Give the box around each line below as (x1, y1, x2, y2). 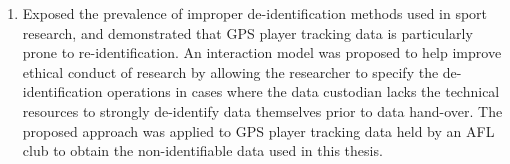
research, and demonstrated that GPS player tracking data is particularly (22, 22, 473, 43)
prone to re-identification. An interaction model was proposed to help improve (22, 42, 502, 63)
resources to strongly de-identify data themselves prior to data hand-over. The (22, 100, 503, 121)
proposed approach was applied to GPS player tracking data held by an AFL (22, 120, 495, 141)
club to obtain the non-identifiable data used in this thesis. (22, 140, 383, 161)
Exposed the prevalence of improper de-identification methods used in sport (22, 3, 488, 23)
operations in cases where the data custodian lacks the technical (107, 81, 500, 102)
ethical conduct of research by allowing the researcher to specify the (22, 61, 439, 82)
